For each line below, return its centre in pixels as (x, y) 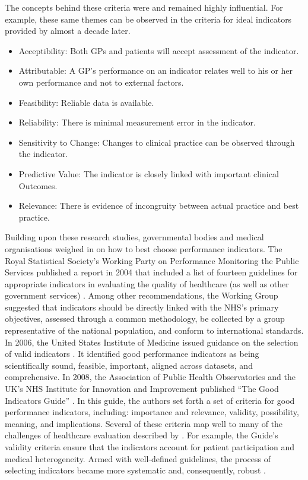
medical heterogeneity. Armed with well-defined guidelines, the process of (138, 458)
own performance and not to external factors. (101, 82)
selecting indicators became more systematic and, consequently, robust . (136, 470)
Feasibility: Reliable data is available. (86, 102)
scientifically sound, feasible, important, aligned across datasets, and (129, 365)
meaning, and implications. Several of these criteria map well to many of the (144, 423)
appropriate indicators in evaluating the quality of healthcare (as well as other (147, 283)
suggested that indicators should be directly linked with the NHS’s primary (142, 307)
